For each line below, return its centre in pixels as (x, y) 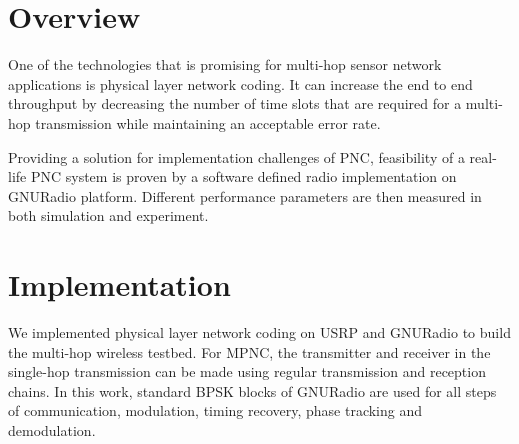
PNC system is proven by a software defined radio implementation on (243, 176)
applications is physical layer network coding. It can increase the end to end (240, 83)
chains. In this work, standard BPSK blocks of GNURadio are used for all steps (252, 390)
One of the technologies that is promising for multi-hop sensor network (225, 64)
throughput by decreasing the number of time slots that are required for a (235, 103)
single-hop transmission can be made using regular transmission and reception (247, 371)
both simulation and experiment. (108, 215)
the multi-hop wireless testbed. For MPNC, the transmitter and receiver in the (249, 351)
